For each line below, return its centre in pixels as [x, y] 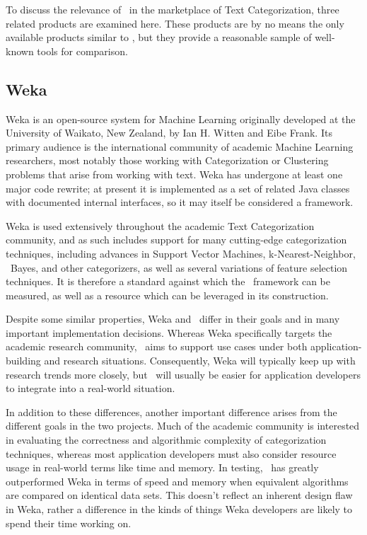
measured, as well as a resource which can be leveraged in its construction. [167, 295]
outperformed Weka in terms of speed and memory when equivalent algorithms [177, 481]
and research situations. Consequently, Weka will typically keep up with [200, 361]
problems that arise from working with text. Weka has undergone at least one [174, 174]
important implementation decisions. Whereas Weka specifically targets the [169, 332]
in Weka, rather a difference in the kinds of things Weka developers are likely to [179, 509]
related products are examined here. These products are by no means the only [175, 23]
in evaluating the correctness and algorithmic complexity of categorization [166, 440]
